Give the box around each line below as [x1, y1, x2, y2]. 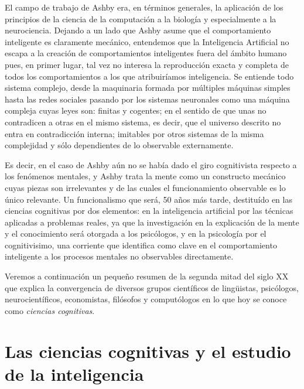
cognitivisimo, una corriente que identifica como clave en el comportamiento [5, 238, 277, 251]
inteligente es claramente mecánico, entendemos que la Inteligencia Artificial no [5, 35, 289, 47]
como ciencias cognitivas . [5, 304, 95, 316]
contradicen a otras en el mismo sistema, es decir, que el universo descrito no [5, 115, 281, 128]
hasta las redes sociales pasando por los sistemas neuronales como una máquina [5, 93, 290, 105]
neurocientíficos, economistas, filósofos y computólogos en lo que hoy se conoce [5, 293, 287, 305]
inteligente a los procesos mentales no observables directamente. [5, 250, 234, 262]
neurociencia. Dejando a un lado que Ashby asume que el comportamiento [5, 24, 271, 36]
